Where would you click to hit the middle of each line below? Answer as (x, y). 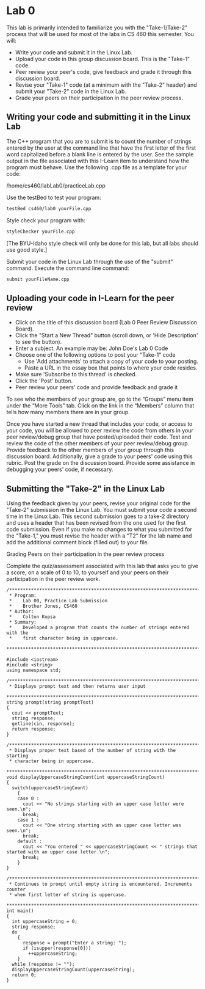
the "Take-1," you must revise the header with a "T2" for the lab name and (99, 536)
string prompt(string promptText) (50, 703)
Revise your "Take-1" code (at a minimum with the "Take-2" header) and (106, 85)
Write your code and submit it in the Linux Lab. (74, 52)
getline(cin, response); (43, 724)
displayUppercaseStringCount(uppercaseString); (74, 969)
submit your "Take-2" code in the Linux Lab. (71, 91)
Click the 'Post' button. (44, 381)
